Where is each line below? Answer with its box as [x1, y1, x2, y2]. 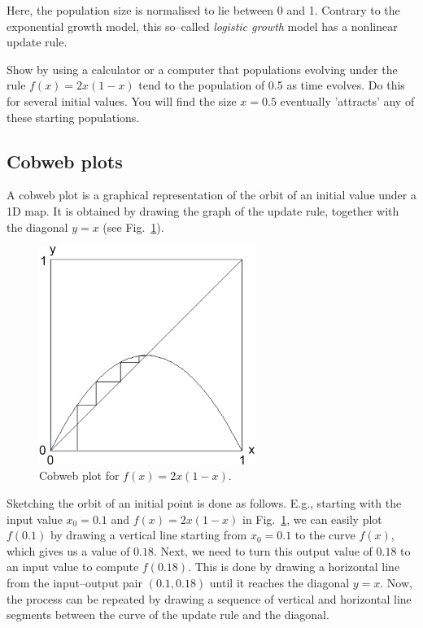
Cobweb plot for [39, 467, 120, 484]
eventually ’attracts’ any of [280, 92, 415, 109]
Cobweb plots [7, 148, 123, 173]
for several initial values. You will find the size [7, 92, 237, 109]
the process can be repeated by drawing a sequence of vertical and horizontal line [7, 590, 412, 607]
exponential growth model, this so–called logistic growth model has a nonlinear [7, 17, 398, 34]
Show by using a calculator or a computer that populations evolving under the [7, 60, 398, 77]
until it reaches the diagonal [209, 573, 350, 591]
